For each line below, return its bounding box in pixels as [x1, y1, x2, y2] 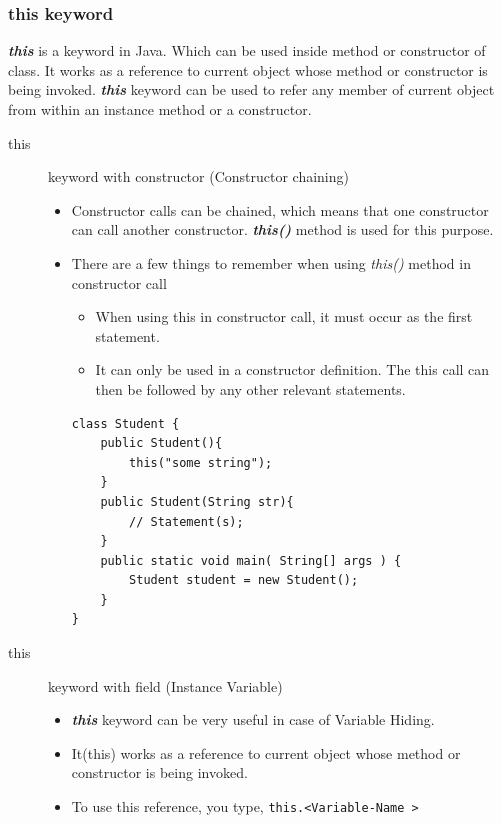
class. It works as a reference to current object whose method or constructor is [8, 59, 488, 80]
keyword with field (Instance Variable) [48, 675, 283, 696]
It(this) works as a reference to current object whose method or [71, 742, 461, 763]
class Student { [71, 416, 180, 431]
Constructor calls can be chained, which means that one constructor [71, 199, 489, 220]
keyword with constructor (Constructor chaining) [48, 166, 349, 187]
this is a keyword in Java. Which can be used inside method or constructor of [8, 40, 486, 61]
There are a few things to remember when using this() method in [71, 252, 471, 273]
